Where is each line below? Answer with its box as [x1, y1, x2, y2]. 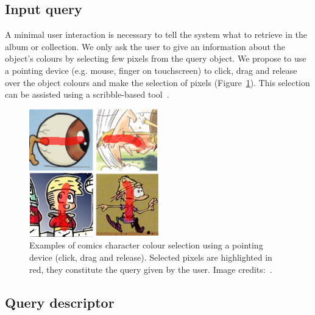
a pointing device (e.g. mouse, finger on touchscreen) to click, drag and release [5, 63, 297, 76]
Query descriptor [5, 292, 115, 311]
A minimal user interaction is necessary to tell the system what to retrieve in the [5, 28, 308, 41]
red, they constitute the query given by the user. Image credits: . [29, 262, 272, 275]
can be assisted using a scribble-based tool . [5, 88, 169, 101]
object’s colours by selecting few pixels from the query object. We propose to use [5, 52, 306, 65]
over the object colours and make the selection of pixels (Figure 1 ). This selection [5, 76, 310, 89]
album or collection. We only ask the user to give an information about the [5, 40, 285, 52]
